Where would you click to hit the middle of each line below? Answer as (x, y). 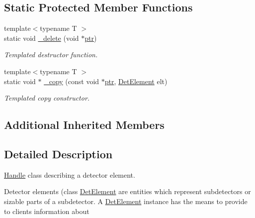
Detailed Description (58, 154)
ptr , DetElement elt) (136, 81)
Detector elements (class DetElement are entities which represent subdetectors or (127, 191)
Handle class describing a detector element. (70, 174)
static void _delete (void (42, 38)
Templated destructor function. (51, 54)
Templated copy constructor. (47, 98)
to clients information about (47, 211)
